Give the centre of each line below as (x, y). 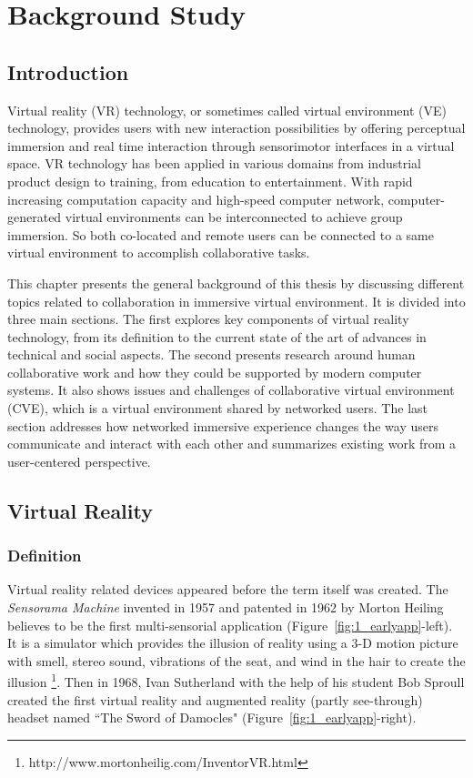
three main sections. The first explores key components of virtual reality (208, 319)
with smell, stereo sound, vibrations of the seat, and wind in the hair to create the (236, 660)
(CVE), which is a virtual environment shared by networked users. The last (217, 408)
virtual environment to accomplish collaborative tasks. (159, 253)
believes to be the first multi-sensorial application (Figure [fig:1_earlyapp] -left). (230, 625)
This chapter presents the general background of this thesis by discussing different (236, 283)
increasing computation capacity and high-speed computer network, (196, 199)
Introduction (68, 71)
